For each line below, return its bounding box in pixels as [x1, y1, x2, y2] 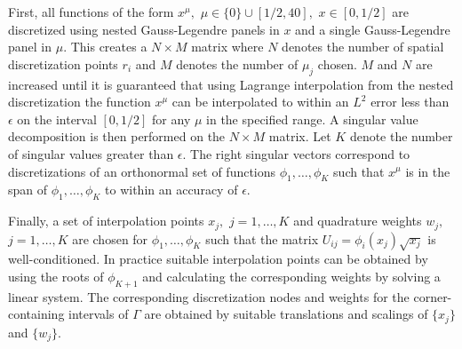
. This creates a [63, 37, 147, 56]
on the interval [17, 109, 97, 128]
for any [152, 109, 191, 128]
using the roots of [8, 266, 104, 285]
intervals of [68, 305, 129, 323]
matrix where [191, 37, 264, 56]
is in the [405, 162, 450, 180]
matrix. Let [268, 127, 331, 146]
